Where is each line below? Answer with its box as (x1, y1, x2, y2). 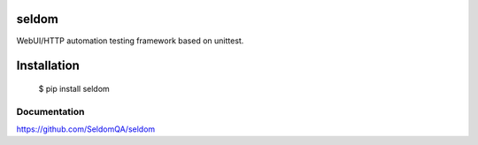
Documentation (16, 105, 85, 118)
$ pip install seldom (38, 83, 110, 94)
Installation (16, 58, 80, 73)
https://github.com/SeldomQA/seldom (16, 124, 156, 134)
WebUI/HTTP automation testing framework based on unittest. (16, 35, 244, 46)
